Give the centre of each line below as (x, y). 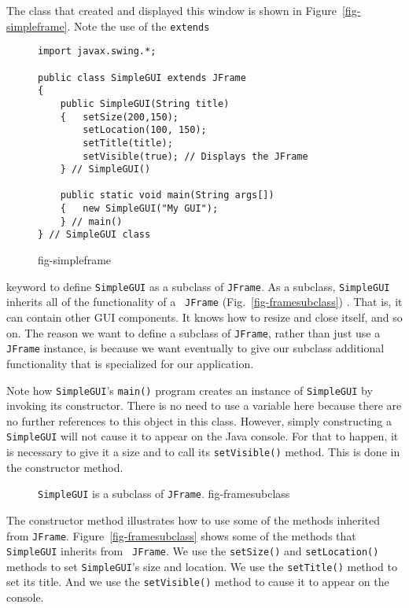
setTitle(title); (128, 143)
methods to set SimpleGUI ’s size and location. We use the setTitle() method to (202, 566)
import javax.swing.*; (97, 52)
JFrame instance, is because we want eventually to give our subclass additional (195, 348)
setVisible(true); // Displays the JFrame (195, 156)
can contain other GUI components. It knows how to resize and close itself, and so (204, 317)
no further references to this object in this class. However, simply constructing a (199, 420)
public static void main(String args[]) (167, 195)
